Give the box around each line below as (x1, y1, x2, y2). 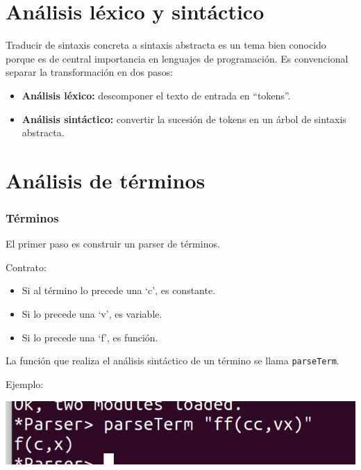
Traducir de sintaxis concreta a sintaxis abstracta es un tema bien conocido (6, 38, 326, 52)
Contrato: (6, 259, 47, 274)
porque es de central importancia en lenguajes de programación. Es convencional (6, 51, 349, 65)
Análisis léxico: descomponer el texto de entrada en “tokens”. (22, 88, 291, 102)
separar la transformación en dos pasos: (6, 65, 174, 79)
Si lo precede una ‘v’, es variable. (22, 307, 162, 321)
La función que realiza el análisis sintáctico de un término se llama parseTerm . (6, 353, 339, 368)
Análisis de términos (6, 165, 205, 194)
